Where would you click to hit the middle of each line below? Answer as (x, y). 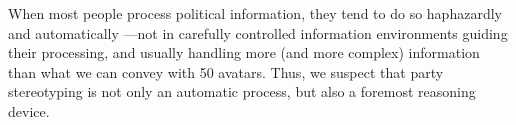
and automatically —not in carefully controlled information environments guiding (258, 32)
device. (29, 110)
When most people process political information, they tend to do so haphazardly (255, 13)
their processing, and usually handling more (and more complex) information (244, 52)
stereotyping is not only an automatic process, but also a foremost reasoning (242, 91)
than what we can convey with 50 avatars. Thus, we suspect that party (226, 71)
